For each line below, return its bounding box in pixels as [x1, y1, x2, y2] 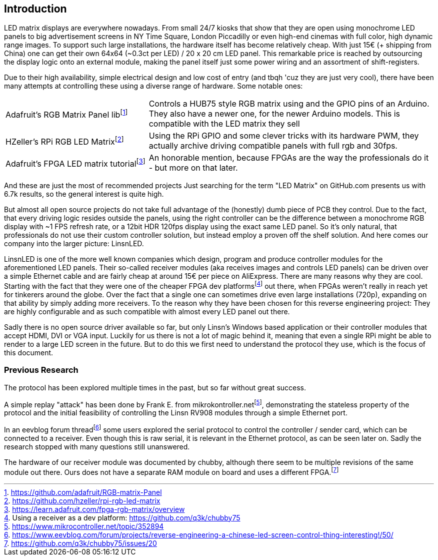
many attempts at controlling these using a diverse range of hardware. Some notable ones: [4, 82, 303, 91]
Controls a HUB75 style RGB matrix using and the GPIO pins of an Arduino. [148, 99, 429, 109]
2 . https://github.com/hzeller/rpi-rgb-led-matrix [4, 496, 160, 505]
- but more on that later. [148, 163, 238, 173]
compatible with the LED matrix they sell [148, 119, 300, 129]
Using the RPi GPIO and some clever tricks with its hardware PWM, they [148, 131, 419, 141]
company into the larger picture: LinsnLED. [4, 239, 144, 248]
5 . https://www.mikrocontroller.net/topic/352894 [4, 521, 164, 530]
